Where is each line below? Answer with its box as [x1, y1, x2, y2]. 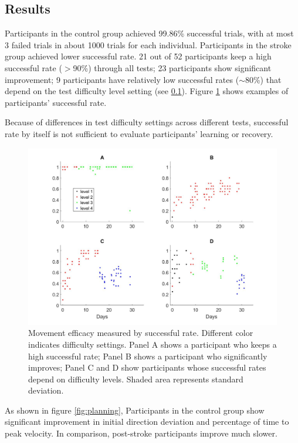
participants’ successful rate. [5, 96, 107, 108]
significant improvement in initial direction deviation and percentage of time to [5, 415, 289, 428]
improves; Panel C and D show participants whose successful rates [28, 361, 266, 374]
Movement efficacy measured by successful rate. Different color [28, 327, 253, 339]
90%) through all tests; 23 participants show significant [73, 61, 272, 74]
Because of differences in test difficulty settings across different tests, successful [5, 116, 289, 128]
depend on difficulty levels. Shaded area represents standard [28, 372, 243, 385]
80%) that [245, 73, 282, 85]
